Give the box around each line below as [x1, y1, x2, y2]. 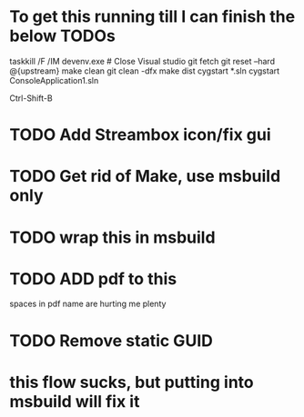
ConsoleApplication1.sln [9, 74, 99, 85]
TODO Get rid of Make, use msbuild [9, 166, 281, 187]
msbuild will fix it [9, 391, 140, 412]
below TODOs [9, 25, 116, 46]
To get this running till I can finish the [9, 6, 296, 27]
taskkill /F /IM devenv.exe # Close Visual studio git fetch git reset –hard [9, 55, 276, 66]
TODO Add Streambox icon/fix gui [9, 124, 271, 145]
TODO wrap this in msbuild [9, 227, 216, 247]
